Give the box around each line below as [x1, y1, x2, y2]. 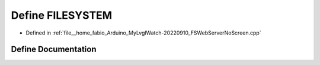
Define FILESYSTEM [11, 9, 113, 22]
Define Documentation [11, 45, 97, 54]
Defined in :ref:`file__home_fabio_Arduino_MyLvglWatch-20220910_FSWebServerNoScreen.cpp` [25, 29, 261, 36]
